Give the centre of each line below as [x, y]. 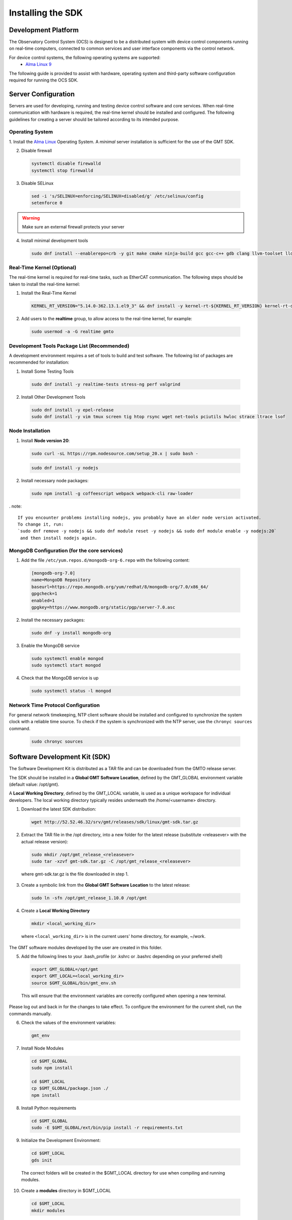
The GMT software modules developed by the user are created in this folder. [86, 947]
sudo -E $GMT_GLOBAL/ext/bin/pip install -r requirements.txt [107, 1128]
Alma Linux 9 [39, 64]
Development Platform [44, 30]
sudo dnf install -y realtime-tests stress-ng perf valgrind [106, 384]
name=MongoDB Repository [61, 580]
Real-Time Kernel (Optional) [43, 267]
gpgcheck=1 [44, 594]
